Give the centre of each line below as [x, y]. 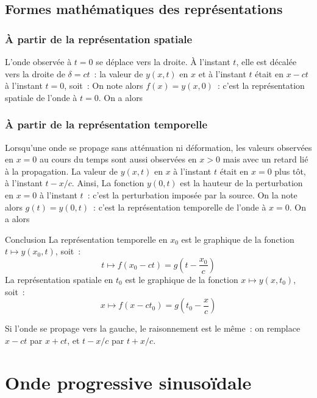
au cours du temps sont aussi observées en [118, 159]
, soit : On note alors [104, 86]
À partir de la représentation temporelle [106, 124]
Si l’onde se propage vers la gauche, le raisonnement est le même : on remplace [153, 328]
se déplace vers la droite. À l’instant [163, 61]
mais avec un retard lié [265, 159]
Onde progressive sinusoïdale [128, 382]
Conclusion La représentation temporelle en [86, 239]
